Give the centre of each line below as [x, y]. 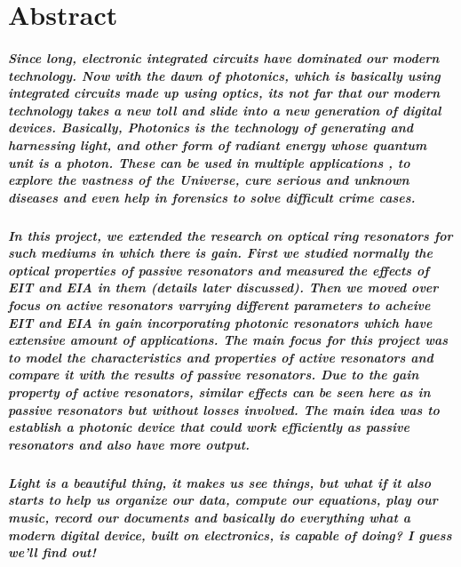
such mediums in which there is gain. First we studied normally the [221, 253]
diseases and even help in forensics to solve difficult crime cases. [212, 197]
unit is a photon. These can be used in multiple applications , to [209, 162]
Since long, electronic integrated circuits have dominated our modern [224, 57]
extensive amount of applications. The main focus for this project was [228, 340]
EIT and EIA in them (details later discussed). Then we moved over [223, 287]
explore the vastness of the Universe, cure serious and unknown [209, 180]
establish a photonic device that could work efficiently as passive [209, 427]
